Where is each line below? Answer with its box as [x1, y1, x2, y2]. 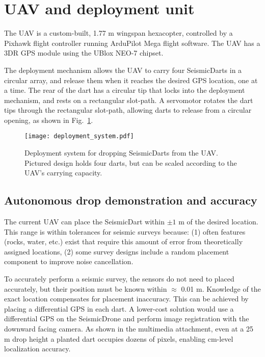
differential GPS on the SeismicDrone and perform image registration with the [4, 313, 249, 324]
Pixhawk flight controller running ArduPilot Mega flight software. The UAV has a [4, 37, 260, 48]
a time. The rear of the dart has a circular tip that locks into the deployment [4, 85, 245, 95]
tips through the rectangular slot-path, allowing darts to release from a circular [4, 105, 252, 115]
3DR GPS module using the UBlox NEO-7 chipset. [4, 47, 164, 58]
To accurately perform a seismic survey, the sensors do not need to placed [4, 273, 234, 284]
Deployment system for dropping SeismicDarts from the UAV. [24, 147, 219, 158]
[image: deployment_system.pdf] [24, 133, 134, 140]
